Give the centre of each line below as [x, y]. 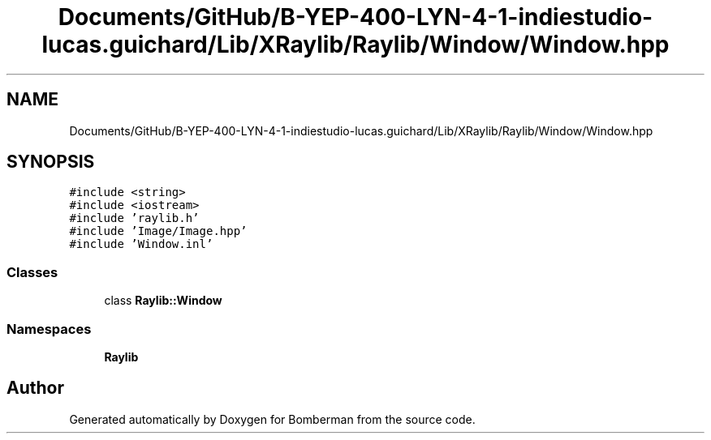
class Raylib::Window [163, 301]
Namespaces [49, 329]
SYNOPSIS [51, 162]
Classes [32, 272]
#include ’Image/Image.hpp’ [158, 231]
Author [35, 388]
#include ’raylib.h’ [134, 218]
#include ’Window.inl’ [141, 244]
